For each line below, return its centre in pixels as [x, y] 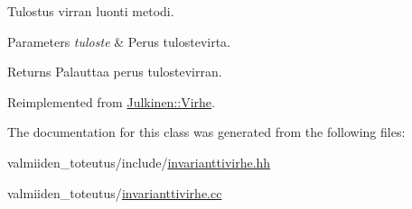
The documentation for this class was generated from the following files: [206, 132]
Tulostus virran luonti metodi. [91, 11]
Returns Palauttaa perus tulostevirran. [115, 72]
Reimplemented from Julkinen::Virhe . [111, 101]
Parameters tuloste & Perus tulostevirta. [119, 41]
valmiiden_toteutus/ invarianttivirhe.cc [115, 192]
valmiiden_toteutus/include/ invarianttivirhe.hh [139, 162]
